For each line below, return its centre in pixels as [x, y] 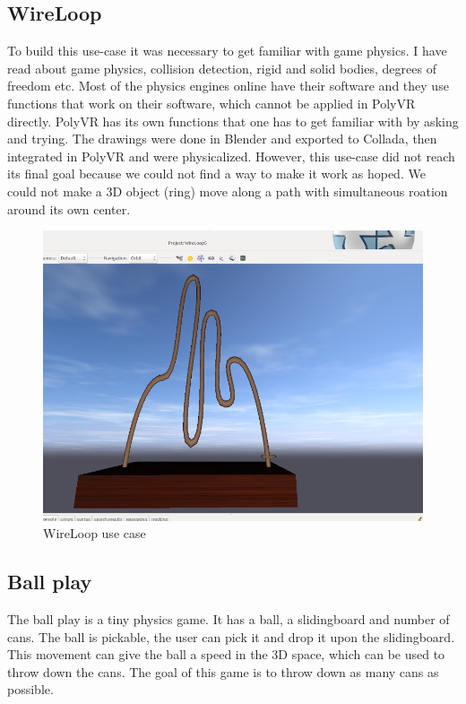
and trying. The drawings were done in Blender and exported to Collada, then [222, 139]
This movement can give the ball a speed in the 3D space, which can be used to [226, 654]
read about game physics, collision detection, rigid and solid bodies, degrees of [222, 68]
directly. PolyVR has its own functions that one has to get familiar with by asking [233, 121]
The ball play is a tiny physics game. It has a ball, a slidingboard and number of [229, 619]
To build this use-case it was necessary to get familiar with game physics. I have [227, 51]
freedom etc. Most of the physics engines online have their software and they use [228, 86]
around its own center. [69, 209]
